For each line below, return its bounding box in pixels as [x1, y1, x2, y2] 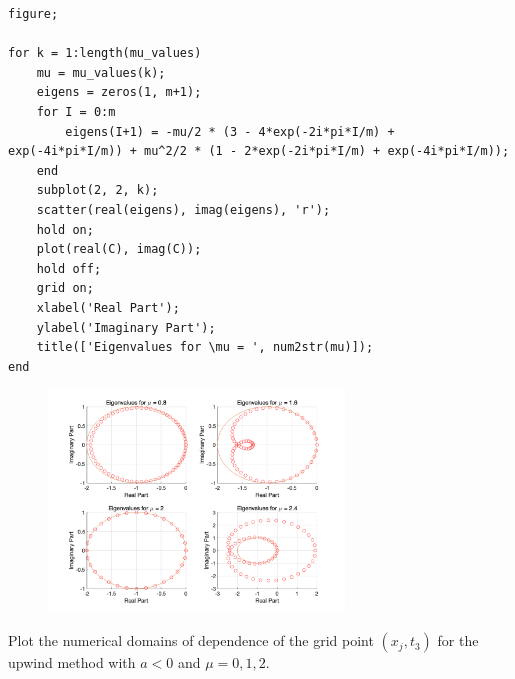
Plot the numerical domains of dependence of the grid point [8, 630, 374, 651]
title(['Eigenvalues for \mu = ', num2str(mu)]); [36, 340, 374, 355]
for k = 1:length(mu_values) [8, 46, 202, 61]
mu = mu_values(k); [36, 65, 166, 80]
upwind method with [8, 652, 136, 673]
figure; [8, 7, 59, 21]
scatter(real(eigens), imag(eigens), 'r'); [36, 202, 331, 217]
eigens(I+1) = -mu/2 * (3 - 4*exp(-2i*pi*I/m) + [65, 124, 395, 139]
